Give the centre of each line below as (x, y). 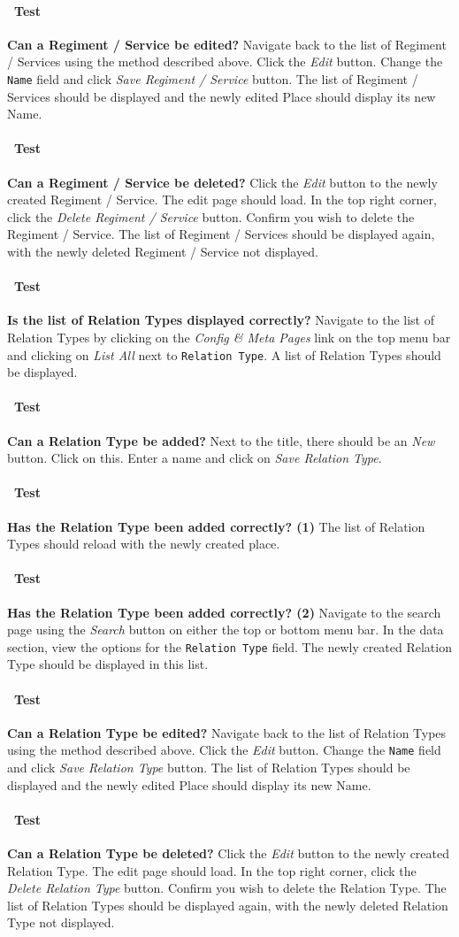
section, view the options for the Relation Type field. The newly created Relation (229, 646)
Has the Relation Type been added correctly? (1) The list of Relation (216, 526)
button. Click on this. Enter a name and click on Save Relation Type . (195, 458)
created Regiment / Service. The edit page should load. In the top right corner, (222, 200)
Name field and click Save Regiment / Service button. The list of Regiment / (213, 78)
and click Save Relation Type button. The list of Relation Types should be (209, 768)
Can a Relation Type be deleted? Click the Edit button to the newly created (229, 853)
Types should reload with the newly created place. (144, 544)
